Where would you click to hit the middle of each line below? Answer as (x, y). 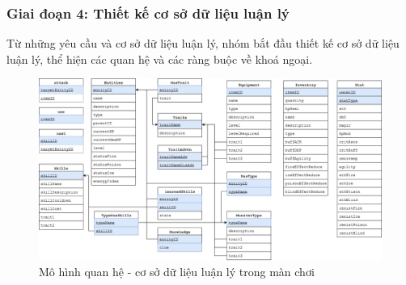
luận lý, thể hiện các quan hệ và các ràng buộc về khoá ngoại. (160, 59)
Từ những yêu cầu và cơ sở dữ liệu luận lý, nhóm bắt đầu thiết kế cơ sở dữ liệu (203, 43)
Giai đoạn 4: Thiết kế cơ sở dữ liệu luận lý (148, 13)
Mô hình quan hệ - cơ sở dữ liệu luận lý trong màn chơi (177, 272)
